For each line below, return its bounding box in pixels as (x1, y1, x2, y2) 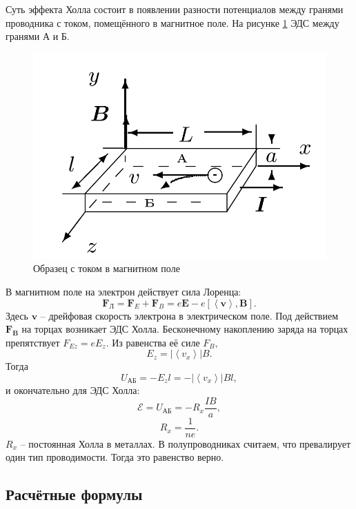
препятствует (6, 335, 60, 349)
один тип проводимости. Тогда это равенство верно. (6, 450, 224, 464)
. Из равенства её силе (106, 335, 200, 349)
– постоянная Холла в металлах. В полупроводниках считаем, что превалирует (20, 436, 351, 450)
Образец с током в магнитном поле (33, 261, 180, 276)
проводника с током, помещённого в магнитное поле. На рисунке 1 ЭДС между (6, 15, 339, 30)
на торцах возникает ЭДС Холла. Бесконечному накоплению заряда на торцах (21, 322, 348, 336)
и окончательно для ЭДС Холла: (6, 383, 140, 397)
